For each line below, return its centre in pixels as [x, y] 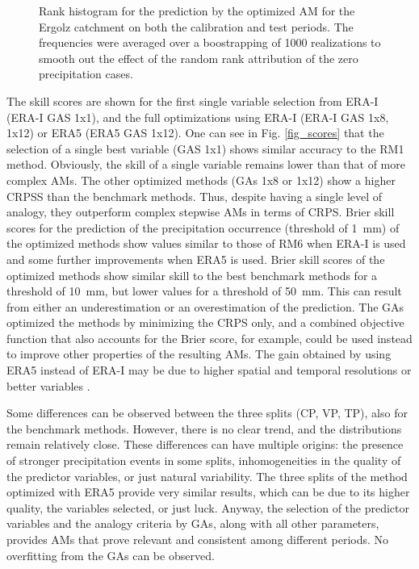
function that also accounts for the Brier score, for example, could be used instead [209, 338]
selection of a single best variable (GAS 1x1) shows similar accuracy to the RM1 [205, 148]
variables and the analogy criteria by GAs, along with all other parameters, [193, 523]
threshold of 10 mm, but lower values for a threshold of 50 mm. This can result [204, 291]
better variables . [48, 385]
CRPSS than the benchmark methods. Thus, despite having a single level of [195, 196]
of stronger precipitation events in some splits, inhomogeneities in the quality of [204, 460]
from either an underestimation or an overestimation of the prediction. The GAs [205, 306]
